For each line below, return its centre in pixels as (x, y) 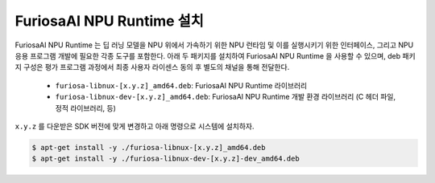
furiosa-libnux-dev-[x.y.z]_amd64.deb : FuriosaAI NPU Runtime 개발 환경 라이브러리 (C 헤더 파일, (226, 97)
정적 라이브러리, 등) (86, 108)
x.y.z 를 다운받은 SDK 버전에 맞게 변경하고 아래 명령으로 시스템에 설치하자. (135, 126)
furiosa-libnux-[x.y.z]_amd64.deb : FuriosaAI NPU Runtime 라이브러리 (181, 85)
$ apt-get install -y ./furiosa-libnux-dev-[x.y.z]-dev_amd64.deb (166, 159)
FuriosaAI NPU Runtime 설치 (110, 21)
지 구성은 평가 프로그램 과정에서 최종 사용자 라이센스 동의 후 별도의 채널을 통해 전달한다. (152, 67)
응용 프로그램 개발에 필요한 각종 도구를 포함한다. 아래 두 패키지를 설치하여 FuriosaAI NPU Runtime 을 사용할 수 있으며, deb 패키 (215, 55)
